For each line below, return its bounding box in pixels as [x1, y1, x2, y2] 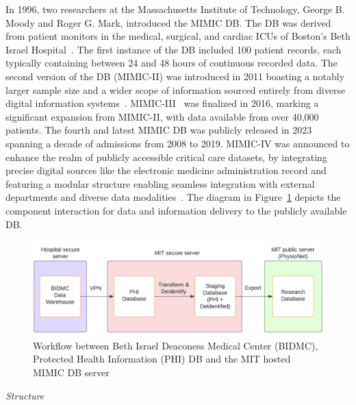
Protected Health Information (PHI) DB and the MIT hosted [33, 352, 291, 366]
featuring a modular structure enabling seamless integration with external [5, 176, 315, 191]
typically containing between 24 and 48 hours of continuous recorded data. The [5, 56, 338, 70]
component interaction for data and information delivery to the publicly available [5, 203, 347, 217]
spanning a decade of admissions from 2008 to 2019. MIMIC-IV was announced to [5, 136, 350, 150]
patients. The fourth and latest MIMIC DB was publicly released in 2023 [5, 123, 312, 137]
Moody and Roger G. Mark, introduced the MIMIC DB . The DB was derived [5, 15, 331, 29]
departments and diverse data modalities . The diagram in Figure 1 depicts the [5, 190, 341, 204]
